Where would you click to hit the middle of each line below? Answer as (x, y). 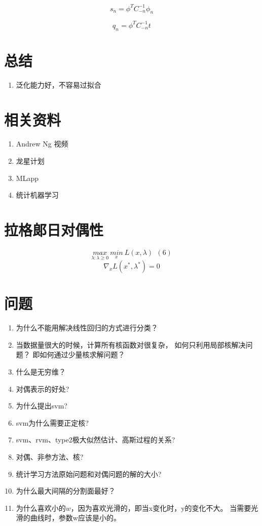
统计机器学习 (37, 195)
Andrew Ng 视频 (42, 144)
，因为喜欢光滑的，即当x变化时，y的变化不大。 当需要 (161, 508)
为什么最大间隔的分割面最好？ (66, 491)
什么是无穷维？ (41, 372)
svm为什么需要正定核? (52, 422)
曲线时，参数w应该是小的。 (75, 518)
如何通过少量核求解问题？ (82, 354)
